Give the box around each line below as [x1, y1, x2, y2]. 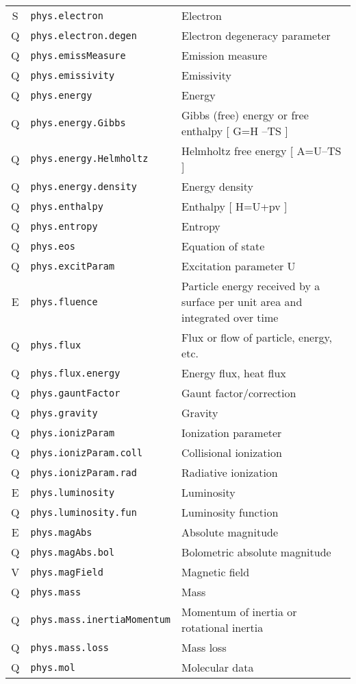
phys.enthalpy [30, 200, 103, 212]
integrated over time [181, 309, 279, 325]
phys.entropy [30, 220, 98, 232]
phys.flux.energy [30, 367, 120, 379]
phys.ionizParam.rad [30, 467, 137, 478]
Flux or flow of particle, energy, [181, 329, 332, 345]
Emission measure [181, 47, 268, 63]
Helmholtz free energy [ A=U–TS [181, 143, 342, 158]
